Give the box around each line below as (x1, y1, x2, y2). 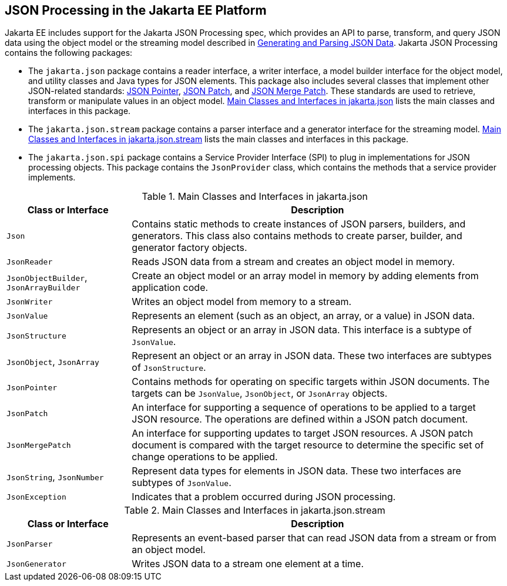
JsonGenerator (6, 559, 66, 568)
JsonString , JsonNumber (6, 471, 104, 483)
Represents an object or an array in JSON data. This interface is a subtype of (132, 324, 472, 336)
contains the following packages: (5, 48, 133, 58)
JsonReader (6, 257, 53, 266)
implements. (28, 172, 76, 183)
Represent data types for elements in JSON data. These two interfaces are (132, 465, 461, 477)
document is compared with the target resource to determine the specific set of (132, 439, 484, 451)
